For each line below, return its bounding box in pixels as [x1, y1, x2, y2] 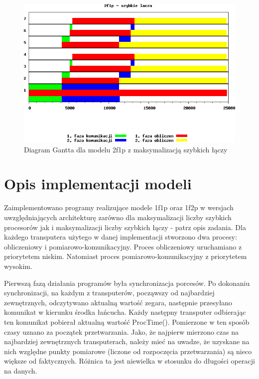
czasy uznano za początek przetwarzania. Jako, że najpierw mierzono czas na [4, 326, 239, 337]
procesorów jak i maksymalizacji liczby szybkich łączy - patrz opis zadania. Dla [4, 222, 246, 232]
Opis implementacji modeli [4, 173, 192, 194]
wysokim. [4, 260, 32, 271]
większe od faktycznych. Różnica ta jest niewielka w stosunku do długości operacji [4, 356, 255, 366]
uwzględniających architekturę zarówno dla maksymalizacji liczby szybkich [4, 212, 232, 222]
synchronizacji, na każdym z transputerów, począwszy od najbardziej [4, 287, 215, 298]
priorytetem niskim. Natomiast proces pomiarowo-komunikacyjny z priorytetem [4, 251, 247, 261]
